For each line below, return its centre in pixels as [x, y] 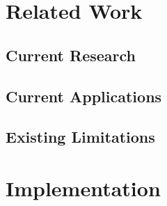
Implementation [83, 188]
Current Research [71, 55]
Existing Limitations [80, 137]
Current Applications [84, 96]
